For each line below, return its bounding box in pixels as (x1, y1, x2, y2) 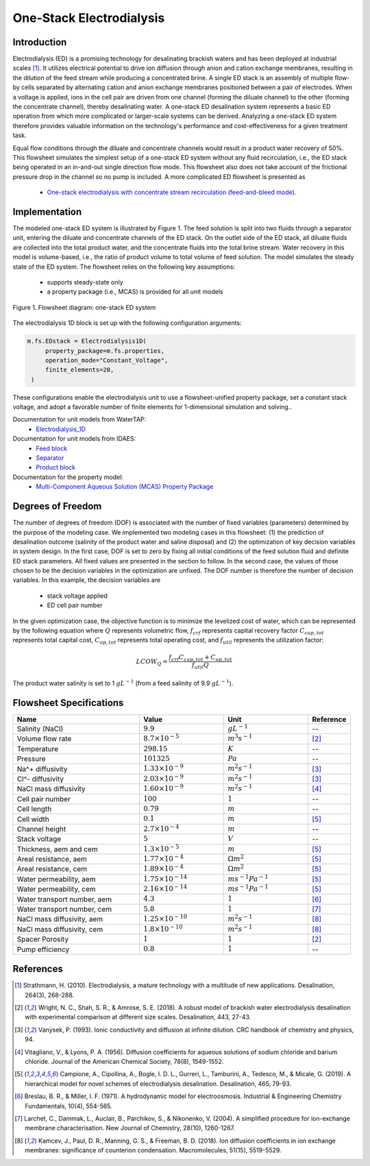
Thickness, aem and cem (16, 844, 99, 853)
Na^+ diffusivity (16, 764, 68, 774)
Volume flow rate (16, 734, 72, 744)
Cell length (16, 804, 52, 814)
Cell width (16, 814, 49, 824)
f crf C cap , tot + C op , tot (169, 653, 232, 663)
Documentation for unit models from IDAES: (12, 435, 136, 443)
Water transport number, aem (16, 895, 112, 904)
